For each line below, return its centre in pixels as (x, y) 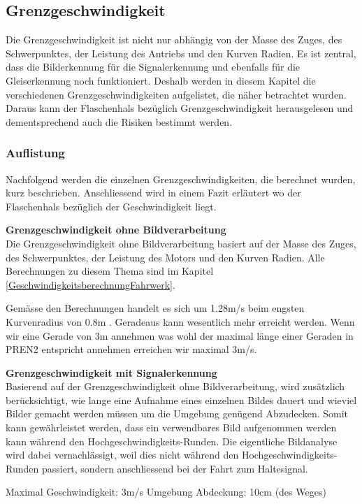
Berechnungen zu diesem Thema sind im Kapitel (110, 271)
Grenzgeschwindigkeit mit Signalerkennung (111, 372)
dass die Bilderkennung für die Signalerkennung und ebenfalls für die (153, 67)
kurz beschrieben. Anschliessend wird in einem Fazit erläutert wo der (153, 193)
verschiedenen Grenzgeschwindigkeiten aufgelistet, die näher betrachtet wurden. (176, 94)
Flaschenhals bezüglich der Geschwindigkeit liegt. (111, 206)
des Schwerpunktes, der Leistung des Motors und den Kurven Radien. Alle (165, 257)
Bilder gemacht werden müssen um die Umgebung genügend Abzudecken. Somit (177, 413)
